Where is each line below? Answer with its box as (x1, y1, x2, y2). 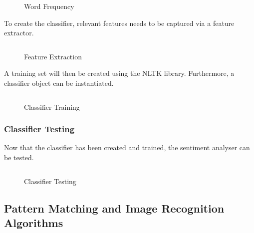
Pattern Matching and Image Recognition (4, 200, 225, 216)
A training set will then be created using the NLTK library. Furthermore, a (4, 68, 235, 78)
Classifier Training (24, 101, 80, 112)
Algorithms (4, 215, 63, 230)
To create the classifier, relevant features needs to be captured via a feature (4, 17, 235, 28)
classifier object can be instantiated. (4, 77, 114, 88)
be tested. (4, 152, 34, 162)
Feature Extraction (24, 51, 82, 61)
